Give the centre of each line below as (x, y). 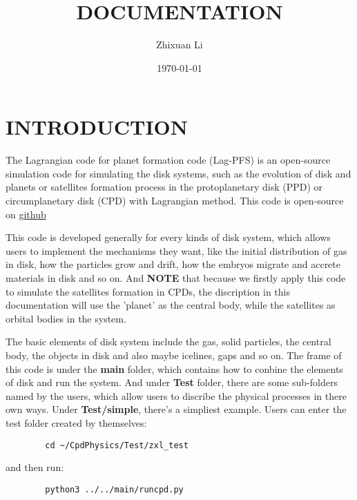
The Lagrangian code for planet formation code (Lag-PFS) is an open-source (168, 160)
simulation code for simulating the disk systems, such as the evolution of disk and (178, 173)
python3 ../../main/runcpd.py (114, 489)
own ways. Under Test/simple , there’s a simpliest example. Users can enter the (176, 409)
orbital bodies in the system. (66, 318)
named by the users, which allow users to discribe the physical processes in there (176, 395)
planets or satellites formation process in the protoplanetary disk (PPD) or (164, 187)
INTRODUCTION (97, 127)
